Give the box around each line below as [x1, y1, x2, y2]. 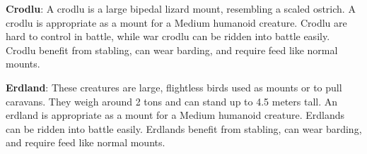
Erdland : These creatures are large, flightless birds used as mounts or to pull [6, 79, 342, 94]
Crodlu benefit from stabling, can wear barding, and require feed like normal [6, 42, 338, 57]
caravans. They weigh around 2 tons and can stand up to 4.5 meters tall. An [6, 94, 338, 108]
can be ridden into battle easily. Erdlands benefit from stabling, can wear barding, [6, 121, 362, 136]
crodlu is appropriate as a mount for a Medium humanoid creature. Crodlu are [6, 15, 347, 30]
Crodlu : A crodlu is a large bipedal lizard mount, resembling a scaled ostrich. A [6, 1, 356, 15]
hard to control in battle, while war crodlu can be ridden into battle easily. [6, 29, 330, 44]
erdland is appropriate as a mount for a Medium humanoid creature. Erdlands [6, 108, 345, 122]
